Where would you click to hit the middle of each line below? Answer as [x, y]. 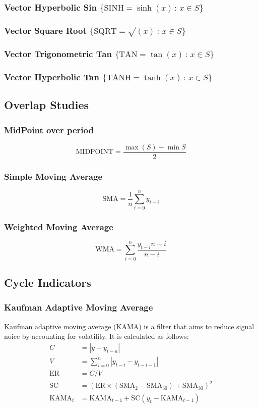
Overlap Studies [47, 105]
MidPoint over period [49, 130]
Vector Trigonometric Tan [58, 54]
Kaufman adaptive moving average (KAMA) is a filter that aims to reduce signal [129, 326]
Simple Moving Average [53, 176]
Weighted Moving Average [59, 227]
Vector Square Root [45, 30]
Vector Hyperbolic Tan [52, 77]
